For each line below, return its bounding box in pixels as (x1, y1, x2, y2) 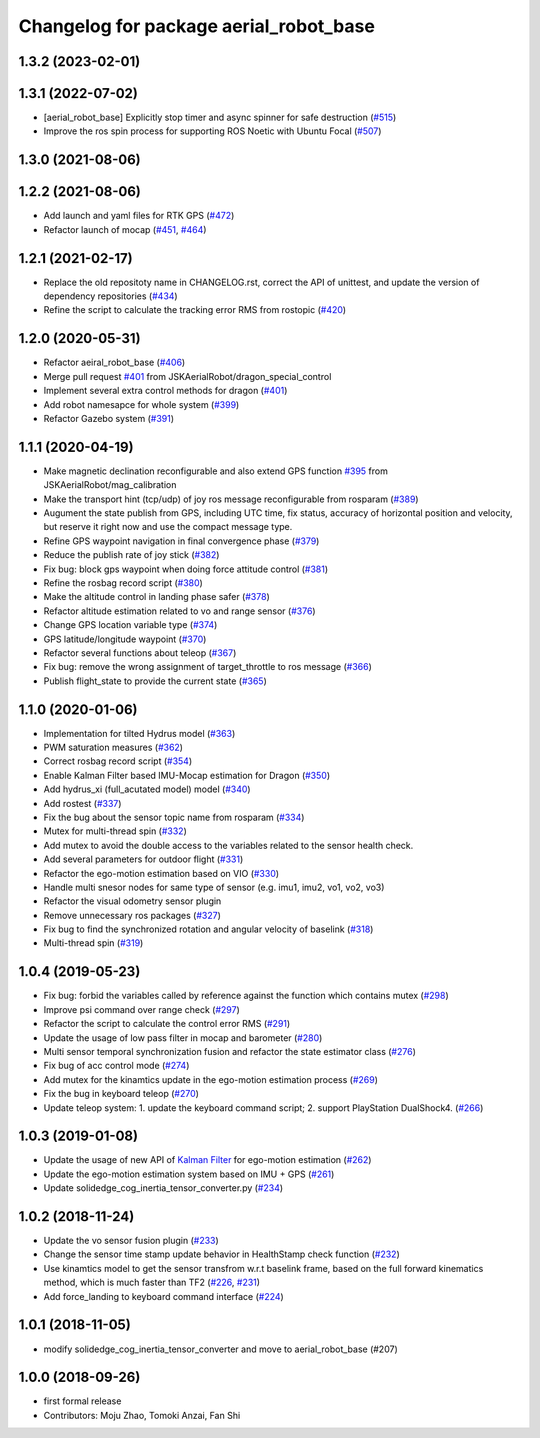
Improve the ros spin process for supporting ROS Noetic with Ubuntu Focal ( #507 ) (43, 125, 382, 137)
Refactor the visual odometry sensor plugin (43, 895, 222, 907)
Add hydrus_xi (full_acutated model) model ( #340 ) (43, 783, 251, 795)
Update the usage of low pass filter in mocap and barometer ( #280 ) (43, 1031, 323, 1044)
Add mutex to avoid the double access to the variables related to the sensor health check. (43, 839, 414, 851)
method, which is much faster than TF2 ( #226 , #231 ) (43, 1276, 260, 1289)
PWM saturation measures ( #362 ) (43, 741, 184, 753)
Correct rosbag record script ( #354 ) (43, 755, 193, 767)
